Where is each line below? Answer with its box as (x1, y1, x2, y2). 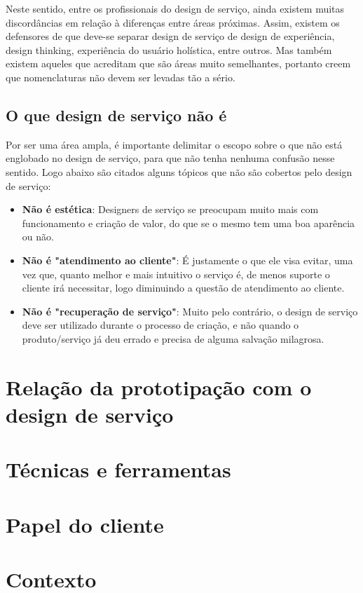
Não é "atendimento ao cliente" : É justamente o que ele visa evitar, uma (22, 252, 353, 267)
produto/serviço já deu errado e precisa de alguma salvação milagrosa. (22, 331, 324, 346)
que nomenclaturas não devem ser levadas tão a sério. (6, 69, 235, 84)
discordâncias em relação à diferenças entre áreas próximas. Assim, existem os (6, 15, 340, 29)
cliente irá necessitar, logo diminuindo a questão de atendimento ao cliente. (22, 280, 345, 295)
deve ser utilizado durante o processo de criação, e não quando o (22, 318, 299, 332)
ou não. (22, 229, 54, 244)
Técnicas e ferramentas (6, 455, 231, 484)
